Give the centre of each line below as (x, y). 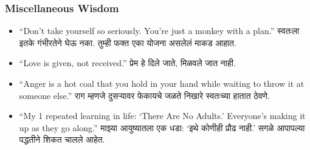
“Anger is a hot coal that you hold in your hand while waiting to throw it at (162, 83)
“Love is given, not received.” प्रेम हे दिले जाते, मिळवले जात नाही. (127, 63)
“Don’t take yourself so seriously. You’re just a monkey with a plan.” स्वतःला (159, 31)
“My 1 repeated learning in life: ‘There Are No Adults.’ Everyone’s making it (162, 116)
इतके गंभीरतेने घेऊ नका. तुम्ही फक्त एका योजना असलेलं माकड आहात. (128, 42)
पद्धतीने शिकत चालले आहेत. (62, 139)
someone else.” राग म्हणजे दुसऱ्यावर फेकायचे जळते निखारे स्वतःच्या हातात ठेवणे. (144, 95)
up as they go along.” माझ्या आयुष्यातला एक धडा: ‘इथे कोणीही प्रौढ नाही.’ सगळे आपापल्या (162, 127)
